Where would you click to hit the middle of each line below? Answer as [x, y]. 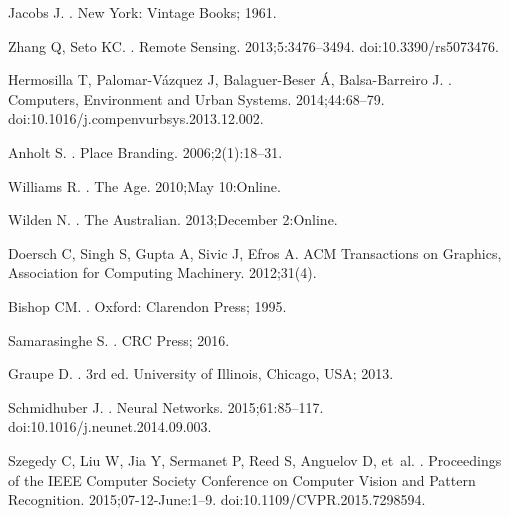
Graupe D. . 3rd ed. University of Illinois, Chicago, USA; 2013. [201, 373]
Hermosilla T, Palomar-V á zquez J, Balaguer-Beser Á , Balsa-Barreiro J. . [230, 79]
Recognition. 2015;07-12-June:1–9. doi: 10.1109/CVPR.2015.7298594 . [217, 499]
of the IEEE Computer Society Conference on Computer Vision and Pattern [242, 479]
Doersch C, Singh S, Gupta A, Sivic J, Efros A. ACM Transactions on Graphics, [255, 252]
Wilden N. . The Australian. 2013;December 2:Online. [173, 219]
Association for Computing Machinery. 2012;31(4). [162, 272]
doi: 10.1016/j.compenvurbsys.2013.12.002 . [136, 118]
